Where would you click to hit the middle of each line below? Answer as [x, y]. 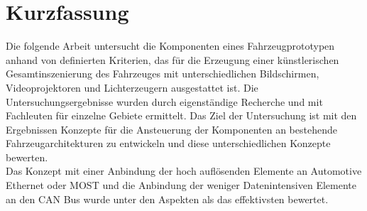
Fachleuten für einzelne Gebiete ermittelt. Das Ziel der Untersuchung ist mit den [181, 115]
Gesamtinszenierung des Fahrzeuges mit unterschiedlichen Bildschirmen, [163, 74]
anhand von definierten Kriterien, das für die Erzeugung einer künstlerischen [172, 59]
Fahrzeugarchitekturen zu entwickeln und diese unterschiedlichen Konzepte [168, 143]
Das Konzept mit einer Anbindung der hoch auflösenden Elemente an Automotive [184, 171]
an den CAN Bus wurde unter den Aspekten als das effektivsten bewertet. [167, 199]
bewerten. [27, 157]
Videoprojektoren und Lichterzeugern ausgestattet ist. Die [132, 87]
